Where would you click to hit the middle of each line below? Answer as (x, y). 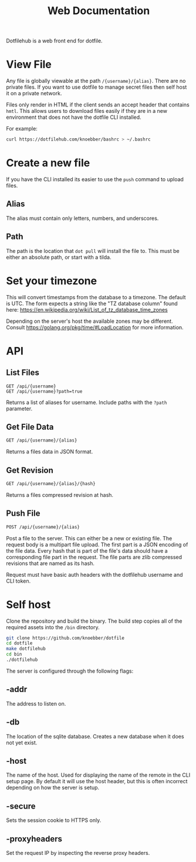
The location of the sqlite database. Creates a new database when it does (95, 736)
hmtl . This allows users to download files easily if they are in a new (87, 111)
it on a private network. (34, 93)
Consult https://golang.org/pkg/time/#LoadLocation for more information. (95, 327)
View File (29, 64)
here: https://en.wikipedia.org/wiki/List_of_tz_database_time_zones (87, 309)
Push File (23, 514)
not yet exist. (22, 743)
